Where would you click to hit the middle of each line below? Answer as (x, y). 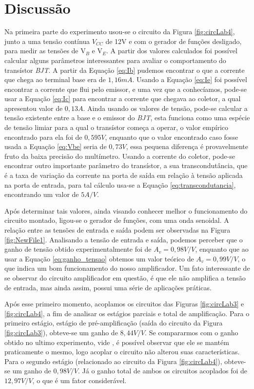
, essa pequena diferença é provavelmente (187, 146)
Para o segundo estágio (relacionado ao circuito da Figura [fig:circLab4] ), (113, 361)
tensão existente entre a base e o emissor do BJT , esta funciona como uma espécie (127, 118)
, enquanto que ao (222, 249)
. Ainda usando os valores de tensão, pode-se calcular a (165, 108)
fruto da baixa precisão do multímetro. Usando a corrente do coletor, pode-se (120, 156)
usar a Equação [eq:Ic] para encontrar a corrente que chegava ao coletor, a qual (123, 98)
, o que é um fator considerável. (79, 380)
